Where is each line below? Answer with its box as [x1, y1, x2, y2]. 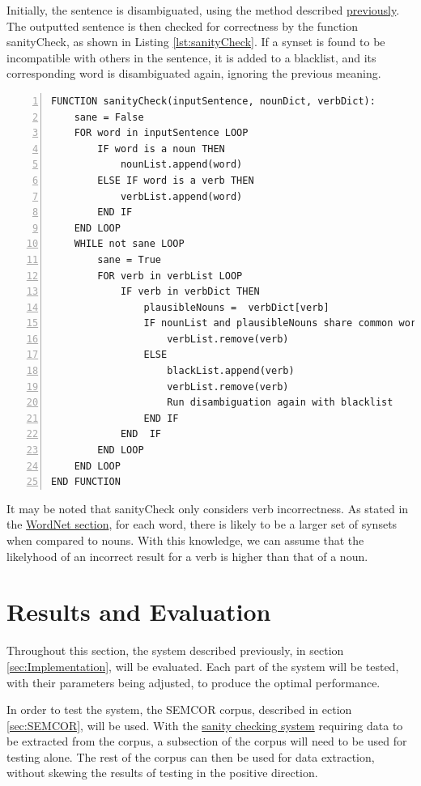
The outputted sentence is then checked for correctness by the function [6, 17, 358, 34]
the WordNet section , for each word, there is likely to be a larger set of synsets [6, 516, 398, 533]
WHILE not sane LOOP [74, 238, 185, 250]
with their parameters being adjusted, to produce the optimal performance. [6, 673, 381, 690]
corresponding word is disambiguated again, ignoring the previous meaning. [6, 65, 381, 82]
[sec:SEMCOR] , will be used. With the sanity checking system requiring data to [6, 716, 403, 733]
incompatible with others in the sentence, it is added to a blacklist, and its [6, 49, 376, 66]
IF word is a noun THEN [97, 142, 225, 155]
